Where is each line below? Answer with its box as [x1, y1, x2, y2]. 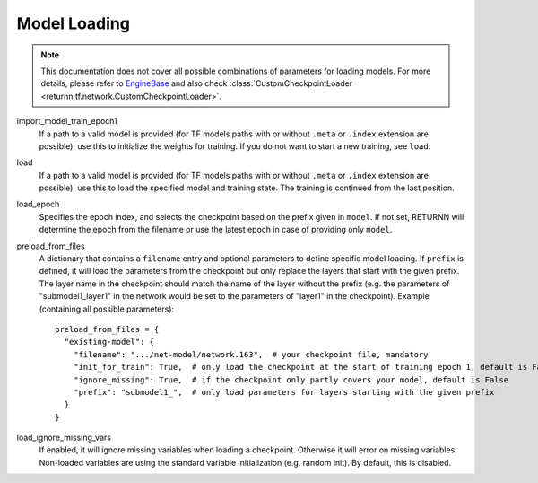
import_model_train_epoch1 [16, 116, 118, 127]
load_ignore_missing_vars [16, 432, 112, 443]
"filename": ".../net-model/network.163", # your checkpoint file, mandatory [73, 349, 429, 359]
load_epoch [16, 198, 60, 210]
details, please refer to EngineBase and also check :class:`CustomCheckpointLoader [40, 78, 353, 89]
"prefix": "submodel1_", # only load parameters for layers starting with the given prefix [73, 387, 495, 397]
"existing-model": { [64, 337, 155, 347]
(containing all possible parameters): [39, 303, 175, 314]
